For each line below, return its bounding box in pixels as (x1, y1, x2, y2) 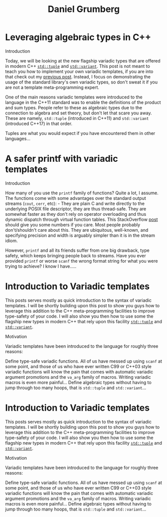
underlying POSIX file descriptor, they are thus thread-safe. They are (5, 206, 147, 212)
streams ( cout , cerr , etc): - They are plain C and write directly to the (5, 200, 145, 206)
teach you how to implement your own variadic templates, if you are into (5, 68, 154, 74)
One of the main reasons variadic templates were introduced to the (5, 94, 143, 100)
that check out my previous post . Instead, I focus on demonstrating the (5, 73, 151, 79)
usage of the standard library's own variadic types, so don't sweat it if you (5, 79, 158, 85)
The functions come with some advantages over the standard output (5, 195, 146, 201)
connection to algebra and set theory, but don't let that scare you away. (5, 110, 152, 116)
